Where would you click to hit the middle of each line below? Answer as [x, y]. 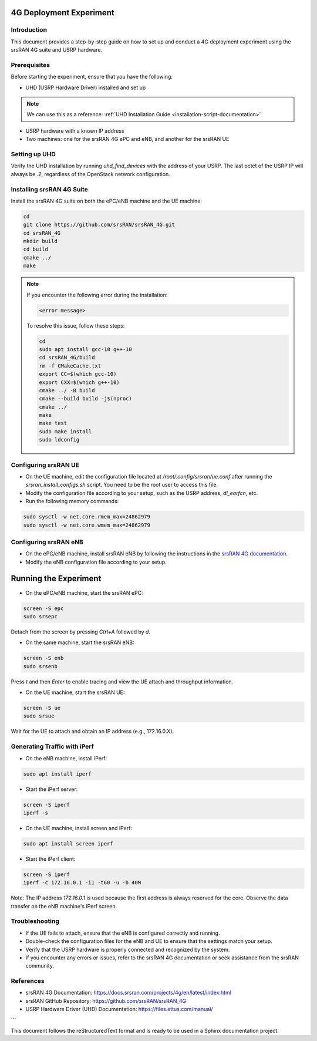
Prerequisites [30, 65]
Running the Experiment [56, 579]
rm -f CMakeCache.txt [70, 366]
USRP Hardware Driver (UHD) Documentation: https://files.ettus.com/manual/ [119, 1009]
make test [53, 423]
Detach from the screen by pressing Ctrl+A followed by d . [81, 632]
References [28, 981]
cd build [36, 249]
